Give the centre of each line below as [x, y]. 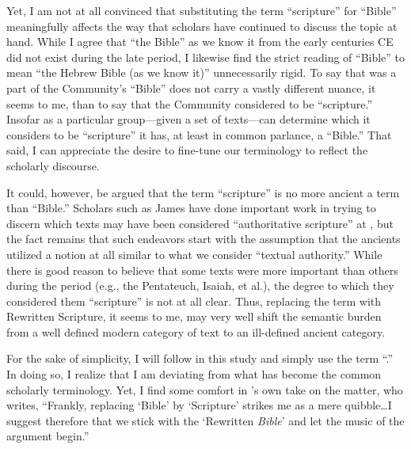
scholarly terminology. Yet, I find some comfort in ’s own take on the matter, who [205, 389]
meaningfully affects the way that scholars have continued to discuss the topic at [202, 26]
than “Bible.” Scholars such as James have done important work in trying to [191, 208]
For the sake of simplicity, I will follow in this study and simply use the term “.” [200, 358]
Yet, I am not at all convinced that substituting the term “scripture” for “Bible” [202, 10]
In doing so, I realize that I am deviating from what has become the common [194, 374]
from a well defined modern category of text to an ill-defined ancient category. [196, 331]
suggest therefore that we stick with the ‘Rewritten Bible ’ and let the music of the [205, 420]
